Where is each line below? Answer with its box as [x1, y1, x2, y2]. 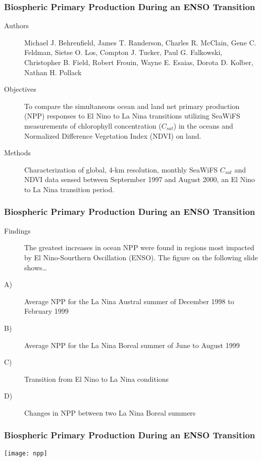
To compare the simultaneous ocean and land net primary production [24, 100, 240, 111]
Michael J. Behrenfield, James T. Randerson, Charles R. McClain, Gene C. [24, 37, 256, 47]
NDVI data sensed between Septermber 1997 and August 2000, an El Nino [24, 174, 255, 185]
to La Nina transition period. [24, 184, 115, 194]
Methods [4, 147, 31, 158]
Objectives [4, 84, 36, 94]
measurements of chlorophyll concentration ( [24, 120, 162, 131]
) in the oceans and [173, 120, 233, 131]
